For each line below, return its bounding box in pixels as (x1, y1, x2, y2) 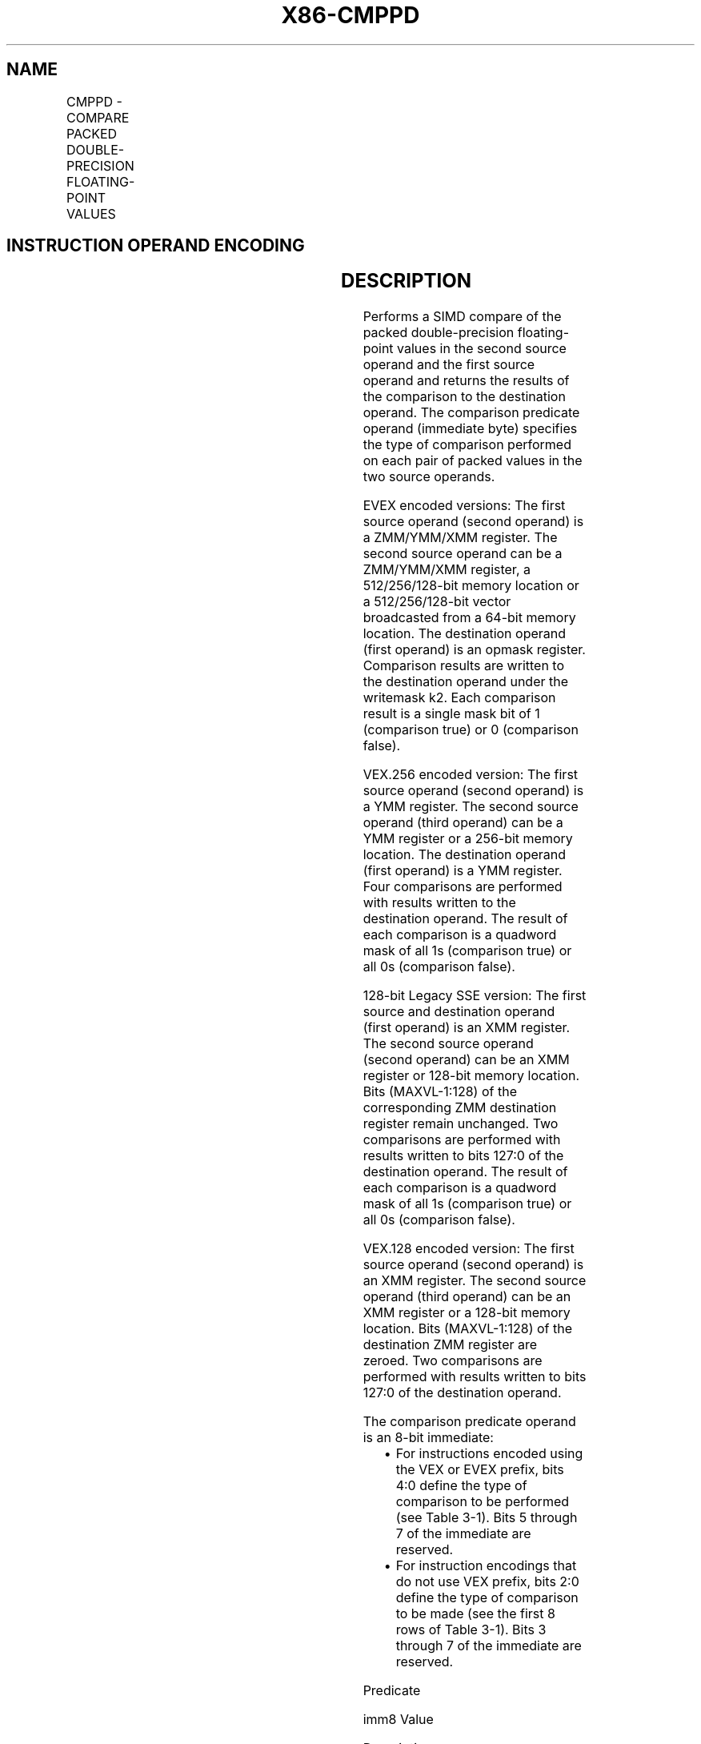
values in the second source (397, 340, 567, 357)
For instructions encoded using (395, 1445, 583, 1462)
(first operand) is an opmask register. (363, 641, 586, 658)
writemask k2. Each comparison (363, 689, 556, 706)
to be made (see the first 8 (395, 1605, 555, 1622)
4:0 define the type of (395, 1477, 527, 1494)
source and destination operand (363, 1003, 555, 1020)
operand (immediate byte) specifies (363, 420, 578, 437)
